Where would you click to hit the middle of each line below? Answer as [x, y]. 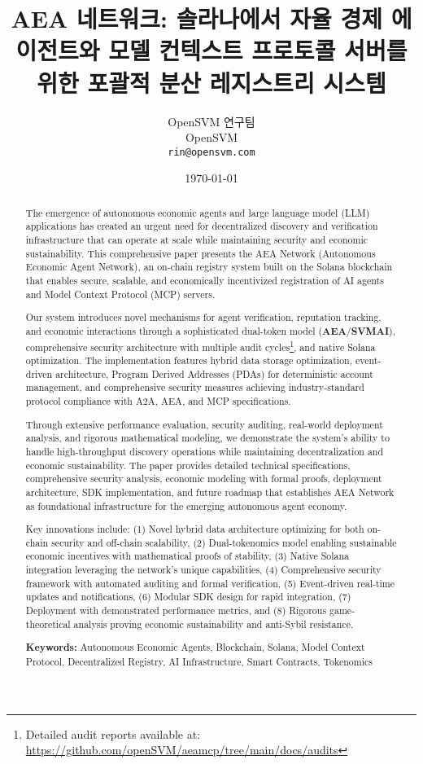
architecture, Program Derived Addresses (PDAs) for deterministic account [214, 373]
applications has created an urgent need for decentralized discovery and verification [202, 226]
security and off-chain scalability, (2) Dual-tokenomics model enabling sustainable [224, 542]
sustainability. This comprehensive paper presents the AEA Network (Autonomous [201, 253]
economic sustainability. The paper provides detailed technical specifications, [188, 465]
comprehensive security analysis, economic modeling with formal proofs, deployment [204, 479]
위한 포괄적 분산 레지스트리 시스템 [211, 82]
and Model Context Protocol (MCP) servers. [120, 294]
